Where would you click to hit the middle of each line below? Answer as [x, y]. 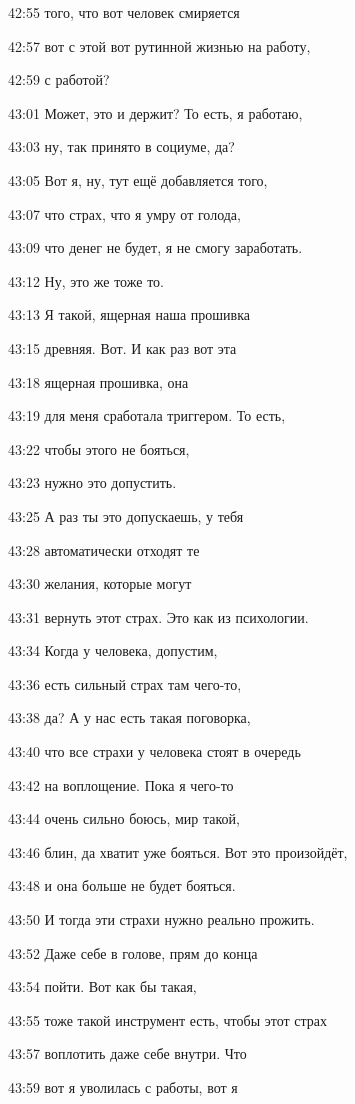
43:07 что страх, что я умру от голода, [124, 213]
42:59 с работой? [59, 79]
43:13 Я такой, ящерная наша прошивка [129, 314]
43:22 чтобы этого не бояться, [99, 448]
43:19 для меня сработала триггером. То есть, [147, 415]
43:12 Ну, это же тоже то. [86, 280]
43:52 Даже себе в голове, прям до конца [133, 952]
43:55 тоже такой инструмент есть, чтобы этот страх [167, 1019]
